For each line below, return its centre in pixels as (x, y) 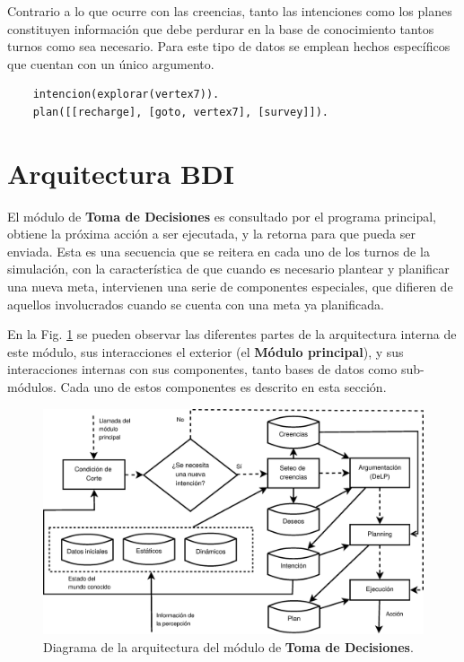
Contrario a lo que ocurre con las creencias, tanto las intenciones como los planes (230, 11)
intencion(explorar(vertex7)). (126, 95)
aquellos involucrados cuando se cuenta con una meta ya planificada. (196, 304)
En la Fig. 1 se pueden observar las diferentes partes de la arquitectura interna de (232, 334)
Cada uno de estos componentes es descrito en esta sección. (223, 387)
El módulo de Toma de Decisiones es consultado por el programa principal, (222, 216)
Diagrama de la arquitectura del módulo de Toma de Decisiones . (228, 646)
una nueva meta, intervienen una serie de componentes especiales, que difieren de (230, 287)
